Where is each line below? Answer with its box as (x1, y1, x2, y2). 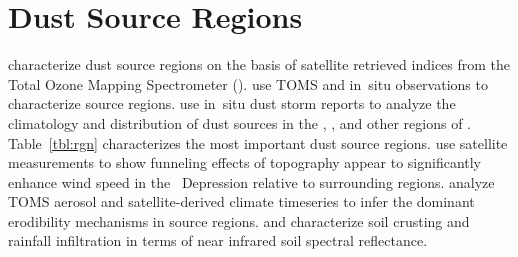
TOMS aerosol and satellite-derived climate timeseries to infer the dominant (8, 191, 475, 212)
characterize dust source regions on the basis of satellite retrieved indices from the (8, 54, 511, 75)
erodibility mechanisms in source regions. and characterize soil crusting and (8, 210, 470, 231)
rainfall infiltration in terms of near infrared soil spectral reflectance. (8, 230, 428, 251)
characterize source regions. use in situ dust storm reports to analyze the (8, 93, 456, 114)
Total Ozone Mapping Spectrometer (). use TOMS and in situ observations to (8, 73, 488, 94)
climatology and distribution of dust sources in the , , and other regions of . (8, 112, 471, 133)
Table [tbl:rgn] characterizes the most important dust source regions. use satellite (8, 132, 508, 153)
